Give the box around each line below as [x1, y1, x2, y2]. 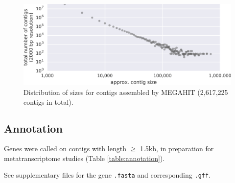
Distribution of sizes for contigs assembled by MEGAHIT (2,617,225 [23, 87, 228, 97]
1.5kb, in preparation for [140, 143, 214, 154]
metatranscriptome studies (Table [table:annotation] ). [4, 153, 165, 163]
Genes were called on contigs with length [4, 143, 126, 154]
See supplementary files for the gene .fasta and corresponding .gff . [4, 169, 211, 180]
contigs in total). [23, 96, 73, 107]
